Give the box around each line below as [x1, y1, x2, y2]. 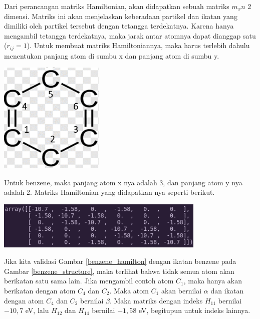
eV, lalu [25, 305, 49, 315]
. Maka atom [109, 285, 149, 295]
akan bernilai [161, 285, 202, 295]
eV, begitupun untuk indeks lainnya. [138, 305, 250, 315]
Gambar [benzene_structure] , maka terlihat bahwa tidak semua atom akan [4, 265, 234, 276]
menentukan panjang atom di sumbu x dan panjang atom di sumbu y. [4, 50, 219, 61]
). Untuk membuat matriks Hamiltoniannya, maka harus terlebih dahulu [27, 40, 250, 51]
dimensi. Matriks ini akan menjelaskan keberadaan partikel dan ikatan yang [4, 11, 237, 21]
